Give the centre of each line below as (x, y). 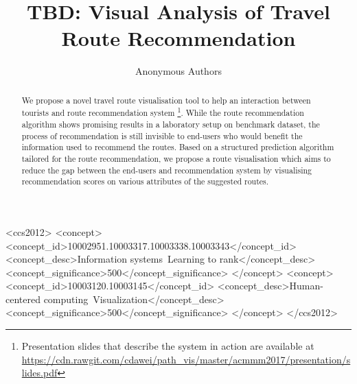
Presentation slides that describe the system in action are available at (168, 346)
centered (23, 299)
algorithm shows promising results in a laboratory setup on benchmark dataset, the (171, 124)
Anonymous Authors (178, 71)
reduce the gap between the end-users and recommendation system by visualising (167, 170)
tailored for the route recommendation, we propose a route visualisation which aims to (176, 158)
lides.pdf (39, 373)
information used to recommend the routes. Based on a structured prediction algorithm (178, 147)
